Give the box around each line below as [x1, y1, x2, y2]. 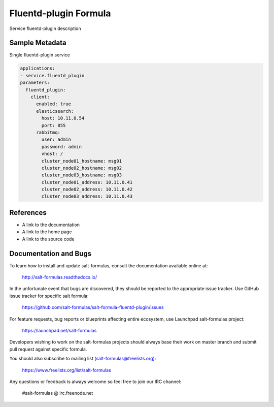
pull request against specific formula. [9, 346, 87, 352]
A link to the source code [22, 236, 75, 242]
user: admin [41, 137, 71, 142]
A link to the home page [22, 229, 72, 235]
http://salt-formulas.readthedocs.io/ [22, 274, 97, 280]
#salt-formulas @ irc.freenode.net [22, 390, 93, 396]
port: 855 [41, 122, 66, 128]
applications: [20, 66, 55, 71]
